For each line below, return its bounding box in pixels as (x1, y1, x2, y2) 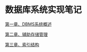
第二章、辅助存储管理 (5, 31, 48, 37)
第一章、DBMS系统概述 (5, 21, 52, 27)
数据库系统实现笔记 (5, 4, 82, 15)
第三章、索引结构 (5, 41, 39, 47)
